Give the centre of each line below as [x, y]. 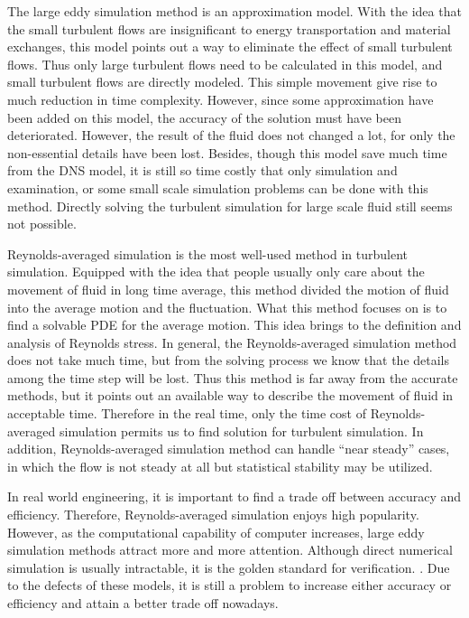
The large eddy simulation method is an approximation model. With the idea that [234, 11]
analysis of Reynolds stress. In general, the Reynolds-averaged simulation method [232, 342]
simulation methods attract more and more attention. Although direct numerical [230, 550]
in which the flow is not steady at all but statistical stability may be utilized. [220, 466]
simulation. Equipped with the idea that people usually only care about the [216, 272]
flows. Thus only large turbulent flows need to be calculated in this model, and [225, 64]
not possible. [42, 224]
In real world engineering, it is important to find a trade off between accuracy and [234, 496]
